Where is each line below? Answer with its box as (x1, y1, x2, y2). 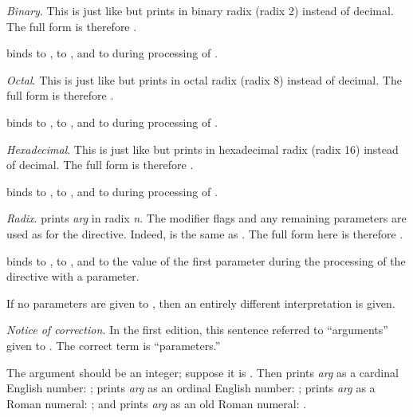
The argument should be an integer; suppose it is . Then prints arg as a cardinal (6, 364, 399, 380)
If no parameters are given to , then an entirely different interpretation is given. (6, 294, 395, 311)
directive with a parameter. (6, 268, 140, 285)
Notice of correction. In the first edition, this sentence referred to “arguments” (6, 321, 388, 338)
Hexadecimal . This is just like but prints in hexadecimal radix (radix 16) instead (6, 140, 399, 157)
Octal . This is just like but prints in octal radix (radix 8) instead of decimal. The (6, 71, 402, 88)
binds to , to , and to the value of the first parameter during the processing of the (6, 252, 406, 269)
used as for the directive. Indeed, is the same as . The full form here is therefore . (6, 225, 403, 242)
